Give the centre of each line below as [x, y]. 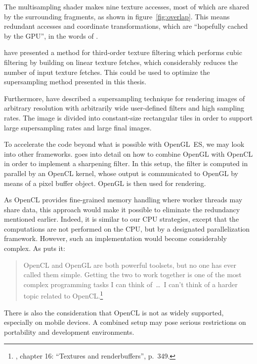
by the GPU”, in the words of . [51, 35]
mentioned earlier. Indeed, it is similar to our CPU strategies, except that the [122, 219]
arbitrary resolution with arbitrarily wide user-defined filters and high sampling [124, 108]
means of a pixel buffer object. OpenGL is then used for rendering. [105, 183]
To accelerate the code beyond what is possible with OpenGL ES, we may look [124, 144]
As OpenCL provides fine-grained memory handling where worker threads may [123, 200]
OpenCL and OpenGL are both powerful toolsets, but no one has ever [130, 265]
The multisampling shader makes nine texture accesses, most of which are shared [127, 6]
